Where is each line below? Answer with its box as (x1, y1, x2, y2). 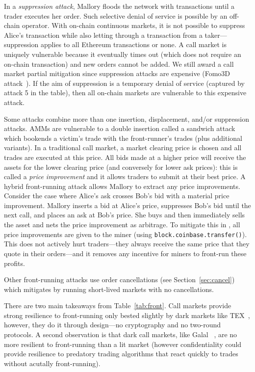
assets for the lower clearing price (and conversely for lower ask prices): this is (4, 161, 238, 172)
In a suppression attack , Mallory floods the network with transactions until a (4, 1, 235, 11)
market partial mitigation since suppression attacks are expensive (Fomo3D (4, 68, 230, 79)
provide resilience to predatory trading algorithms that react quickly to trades (4, 348, 238, 359)
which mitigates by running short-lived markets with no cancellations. (4, 284, 214, 294)
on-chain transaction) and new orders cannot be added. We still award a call (4, 58, 234, 69)
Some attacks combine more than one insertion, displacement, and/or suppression (4, 113, 249, 124)
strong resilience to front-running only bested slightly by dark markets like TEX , (4, 310, 250, 320)
